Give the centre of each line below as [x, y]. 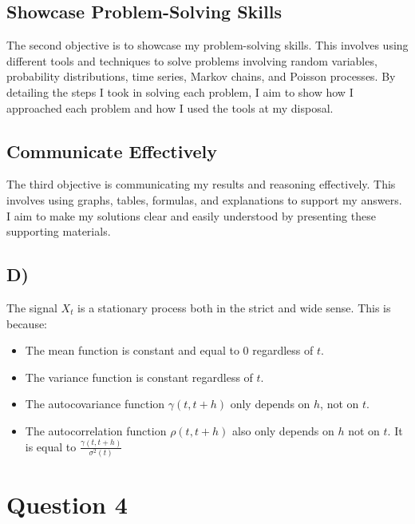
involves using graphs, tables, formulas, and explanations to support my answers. [204, 199]
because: [27, 323]
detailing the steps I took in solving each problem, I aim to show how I [180, 91]
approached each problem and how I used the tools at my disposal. [170, 107]
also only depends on [283, 430]
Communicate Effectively [112, 151]
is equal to [51, 446]
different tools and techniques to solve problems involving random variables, [192, 60]
